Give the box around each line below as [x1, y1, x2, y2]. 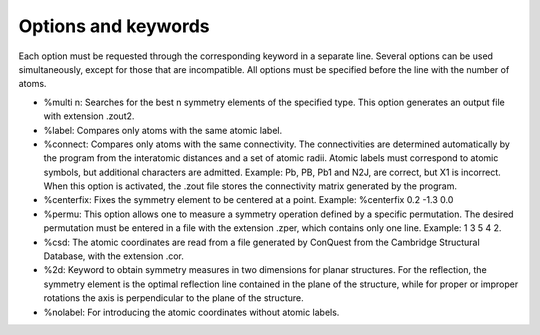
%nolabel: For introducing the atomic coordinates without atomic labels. [43, 306, 340, 318]
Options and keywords [18, 15, 210, 37]
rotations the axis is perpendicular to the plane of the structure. [43, 292, 304, 304]
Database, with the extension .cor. [43, 250, 185, 262]
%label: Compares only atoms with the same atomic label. [43, 124, 283, 136]
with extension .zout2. [43, 110, 135, 122]
